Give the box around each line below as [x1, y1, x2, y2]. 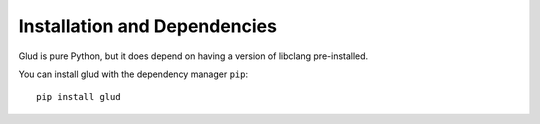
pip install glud [36, 91, 121, 103]
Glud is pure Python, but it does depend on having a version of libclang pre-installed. [18, 50, 369, 62]
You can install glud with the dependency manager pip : [18, 68, 249, 80]
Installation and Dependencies [18, 15, 277, 37]
